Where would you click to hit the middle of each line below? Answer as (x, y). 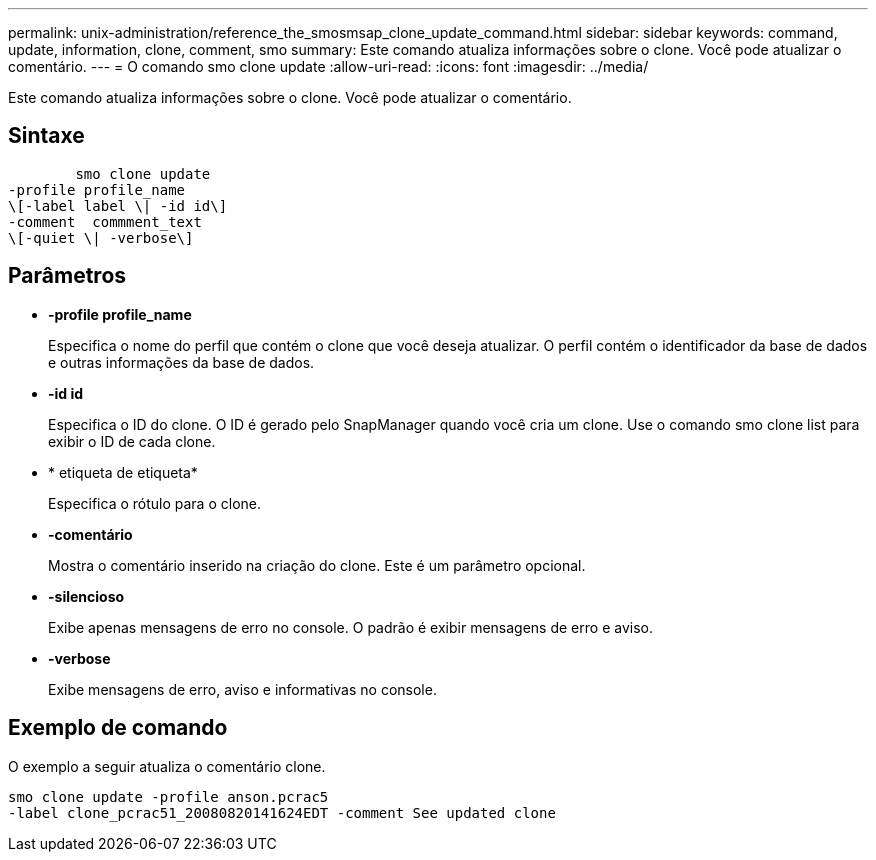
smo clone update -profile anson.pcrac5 (168, 796)
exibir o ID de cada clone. (132, 441)
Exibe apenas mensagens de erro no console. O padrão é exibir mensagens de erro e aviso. (350, 627)
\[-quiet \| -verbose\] (101, 237)
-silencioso (86, 596)
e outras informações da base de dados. (181, 362)
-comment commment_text (105, 221)
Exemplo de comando (118, 728)
